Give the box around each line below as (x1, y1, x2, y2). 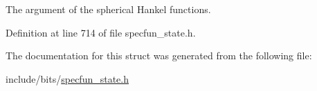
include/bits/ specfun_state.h (6, 71, 129, 85)
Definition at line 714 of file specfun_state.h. (6, 25, 196, 39)
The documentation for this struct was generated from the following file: (6, 48, 312, 63)
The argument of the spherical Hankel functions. (6, 2, 211, 16)
